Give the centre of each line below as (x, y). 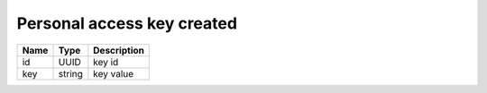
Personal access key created (127, 23)
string (70, 73)
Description (119, 50)
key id (106, 62)
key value (114, 73)
